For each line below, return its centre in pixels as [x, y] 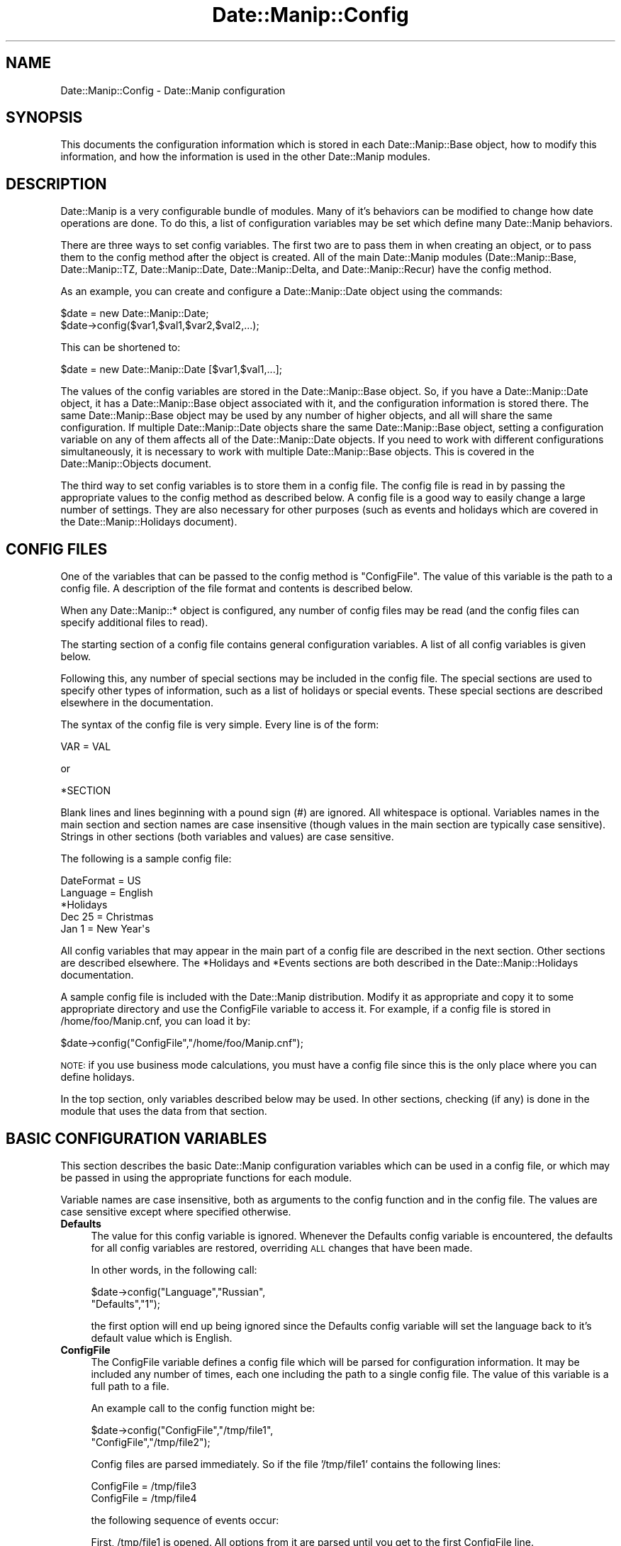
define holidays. [98, 1077]
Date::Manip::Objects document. [136, 464]
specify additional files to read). [134, 623]
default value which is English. [162, 1338]
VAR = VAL [86, 747]
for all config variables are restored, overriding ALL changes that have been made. [282, 1247]
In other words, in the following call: [174, 1269]
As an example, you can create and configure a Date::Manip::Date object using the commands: [281, 291]
